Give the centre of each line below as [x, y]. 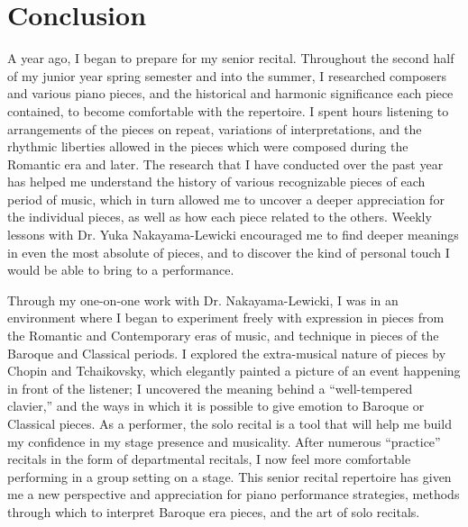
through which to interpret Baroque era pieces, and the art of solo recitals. [214, 511]
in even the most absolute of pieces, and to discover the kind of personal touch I [229, 252]
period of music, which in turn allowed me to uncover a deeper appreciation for [226, 199]
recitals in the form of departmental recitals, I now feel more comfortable [209, 459]
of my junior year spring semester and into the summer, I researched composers [227, 75]
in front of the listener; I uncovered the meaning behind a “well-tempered [210, 388]
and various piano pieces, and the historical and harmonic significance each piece [230, 93]
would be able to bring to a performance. [121, 270]
